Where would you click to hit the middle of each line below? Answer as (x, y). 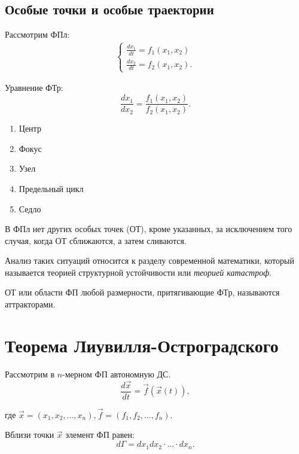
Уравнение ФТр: (34, 88)
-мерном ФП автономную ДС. (117, 374)
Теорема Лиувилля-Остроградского (142, 345)
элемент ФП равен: (100, 435)
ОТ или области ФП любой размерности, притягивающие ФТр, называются (142, 292)
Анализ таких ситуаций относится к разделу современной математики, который (149, 260)
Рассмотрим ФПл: (37, 34)
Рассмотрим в (30, 374)
